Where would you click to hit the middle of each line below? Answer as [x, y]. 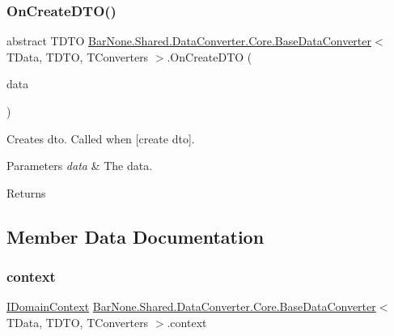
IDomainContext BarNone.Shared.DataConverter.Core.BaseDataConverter [191, 306]
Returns [26, 192]
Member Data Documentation [136, 236]
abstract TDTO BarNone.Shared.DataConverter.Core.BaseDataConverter [189, 41]
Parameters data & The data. [80, 166]
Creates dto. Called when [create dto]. [101, 138]
